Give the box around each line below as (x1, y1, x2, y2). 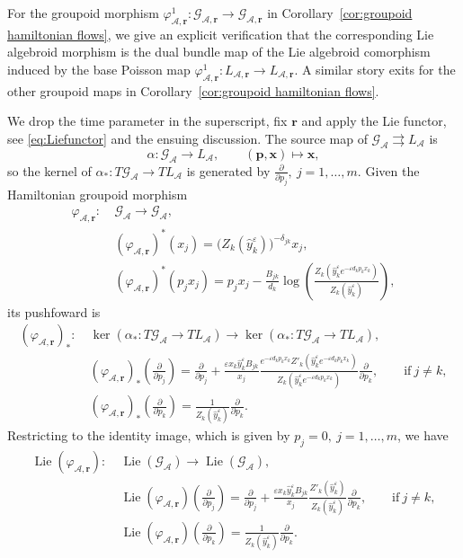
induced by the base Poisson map (7, 59, 191, 78)
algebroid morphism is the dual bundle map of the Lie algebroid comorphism (7, 42, 431, 61)
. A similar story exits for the (294, 59, 456, 78)
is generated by (186, 161, 271, 180)
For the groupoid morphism (7, 4, 159, 22)
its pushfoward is (7, 302, 101, 321)
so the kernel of (7, 161, 92, 180)
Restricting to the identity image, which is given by (7, 426, 290, 445)
